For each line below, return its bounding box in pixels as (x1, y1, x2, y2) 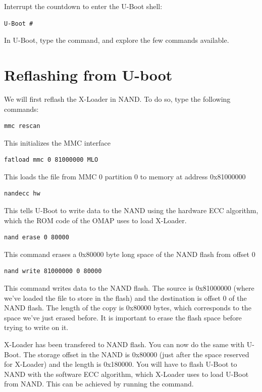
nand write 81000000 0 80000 (4, 268, 102, 275)
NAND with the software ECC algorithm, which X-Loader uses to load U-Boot (4, 368, 249, 379)
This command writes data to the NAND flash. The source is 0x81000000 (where (4, 283, 254, 293)
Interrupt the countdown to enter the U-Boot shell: (4, 1, 163, 11)
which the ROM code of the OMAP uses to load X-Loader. (4, 215, 187, 225)
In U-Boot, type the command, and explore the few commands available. (4, 35, 229, 45)
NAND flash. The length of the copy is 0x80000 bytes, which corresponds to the (4, 302, 251, 313)
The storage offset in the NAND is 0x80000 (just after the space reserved (23, 349, 249, 359)
